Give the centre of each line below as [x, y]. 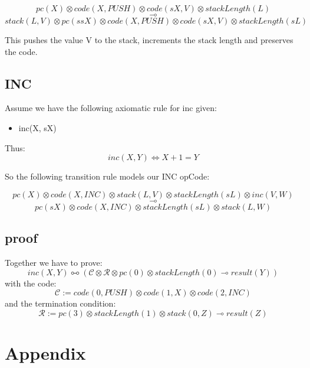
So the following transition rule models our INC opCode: [107, 176]
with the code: [31, 283]
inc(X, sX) [37, 127]
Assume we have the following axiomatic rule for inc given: [111, 108]
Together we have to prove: [54, 262]
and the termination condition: [60, 303]
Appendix [45, 352]
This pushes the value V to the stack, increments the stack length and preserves [149, 40]
